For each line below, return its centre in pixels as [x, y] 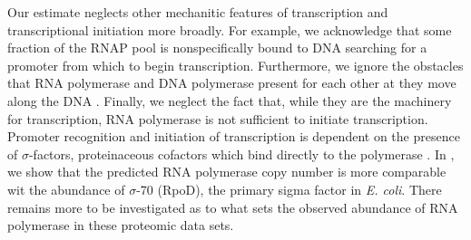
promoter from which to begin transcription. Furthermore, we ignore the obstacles [235, 65]
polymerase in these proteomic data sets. [121, 225]
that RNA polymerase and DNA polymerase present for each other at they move [232, 83]
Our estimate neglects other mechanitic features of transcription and [198, 12]
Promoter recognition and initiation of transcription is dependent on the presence [234, 136]
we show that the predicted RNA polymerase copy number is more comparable [227, 172]
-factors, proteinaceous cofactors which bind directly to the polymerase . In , [241, 154]
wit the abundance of [66, 189]
